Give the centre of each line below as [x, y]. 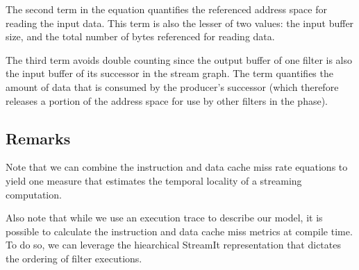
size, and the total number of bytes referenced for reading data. [140, 36]
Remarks [38, 138]
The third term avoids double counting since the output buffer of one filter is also [179, 59]
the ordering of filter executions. [74, 258]
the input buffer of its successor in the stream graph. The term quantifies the [169, 73]
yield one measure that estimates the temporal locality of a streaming [154, 180]
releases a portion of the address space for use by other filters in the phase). [167, 100]
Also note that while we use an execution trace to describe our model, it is [164, 218]
